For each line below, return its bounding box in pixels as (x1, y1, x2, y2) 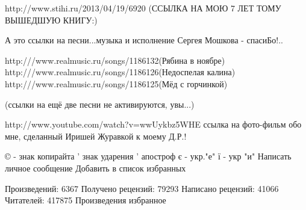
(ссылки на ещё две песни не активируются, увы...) (5, 97, 195, 110)
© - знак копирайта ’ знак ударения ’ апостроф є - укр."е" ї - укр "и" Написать (5, 150, 292, 162)
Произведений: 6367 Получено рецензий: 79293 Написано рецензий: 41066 (5, 182, 279, 194)
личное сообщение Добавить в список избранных (5, 161, 186, 174)
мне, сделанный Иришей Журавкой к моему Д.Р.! (5, 129, 187, 142)
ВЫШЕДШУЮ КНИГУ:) (5, 13, 98, 26)
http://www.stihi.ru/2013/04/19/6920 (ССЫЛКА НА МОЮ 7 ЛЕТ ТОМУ (5, 2, 281, 14)
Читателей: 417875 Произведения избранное (5, 194, 166, 206)
